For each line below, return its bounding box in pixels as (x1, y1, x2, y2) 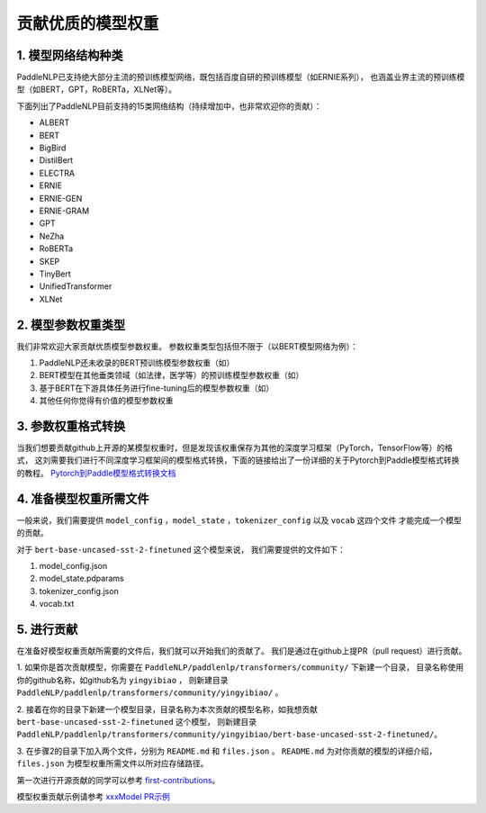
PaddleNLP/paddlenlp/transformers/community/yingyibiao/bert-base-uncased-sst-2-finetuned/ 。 (16, 729, 443, 740)
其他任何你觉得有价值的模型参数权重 (39, 395, 174, 406)
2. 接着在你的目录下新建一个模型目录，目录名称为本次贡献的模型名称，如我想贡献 (16, 703, 319, 715)
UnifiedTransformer (39, 281, 112, 292)
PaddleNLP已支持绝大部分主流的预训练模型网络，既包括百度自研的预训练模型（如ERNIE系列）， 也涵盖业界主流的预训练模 (16, 72, 465, 83)
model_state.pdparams (39, 573, 125, 584)
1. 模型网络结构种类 (16, 48, 123, 63)
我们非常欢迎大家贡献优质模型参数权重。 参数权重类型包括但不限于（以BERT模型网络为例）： (16, 340, 359, 351)
